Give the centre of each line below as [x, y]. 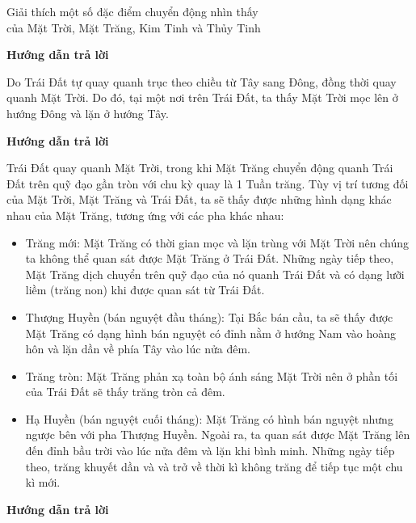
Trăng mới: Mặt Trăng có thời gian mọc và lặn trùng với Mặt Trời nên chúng [217, 242]
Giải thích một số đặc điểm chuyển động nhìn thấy [132, 11]
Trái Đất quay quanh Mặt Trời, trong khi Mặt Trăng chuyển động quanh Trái [200, 168]
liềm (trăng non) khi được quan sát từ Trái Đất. [145, 290]
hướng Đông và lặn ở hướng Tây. [88, 113]
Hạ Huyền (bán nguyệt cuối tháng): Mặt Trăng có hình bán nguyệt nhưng [209, 418]
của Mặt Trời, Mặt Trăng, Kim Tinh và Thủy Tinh [134, 27]
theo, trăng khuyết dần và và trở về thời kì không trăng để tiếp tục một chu [214, 466]
